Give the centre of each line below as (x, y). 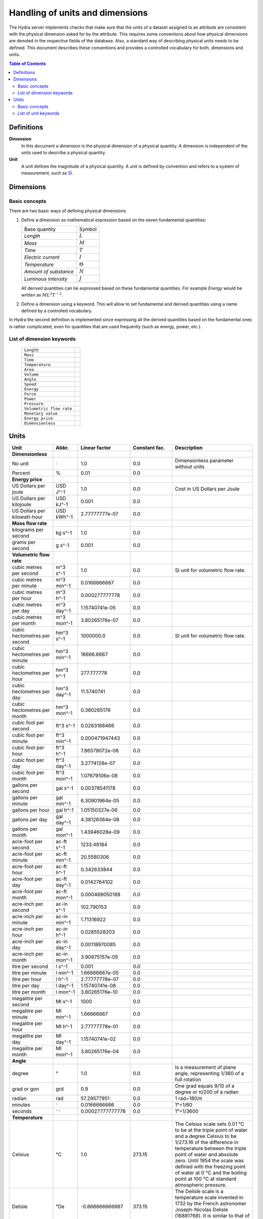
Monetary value (41, 413)
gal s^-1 (65, 788)
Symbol (88, 229)
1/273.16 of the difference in (207, 1142)
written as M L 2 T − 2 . (42, 295)
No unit (20, 464)
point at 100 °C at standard (206, 1179)
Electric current (42, 257)
